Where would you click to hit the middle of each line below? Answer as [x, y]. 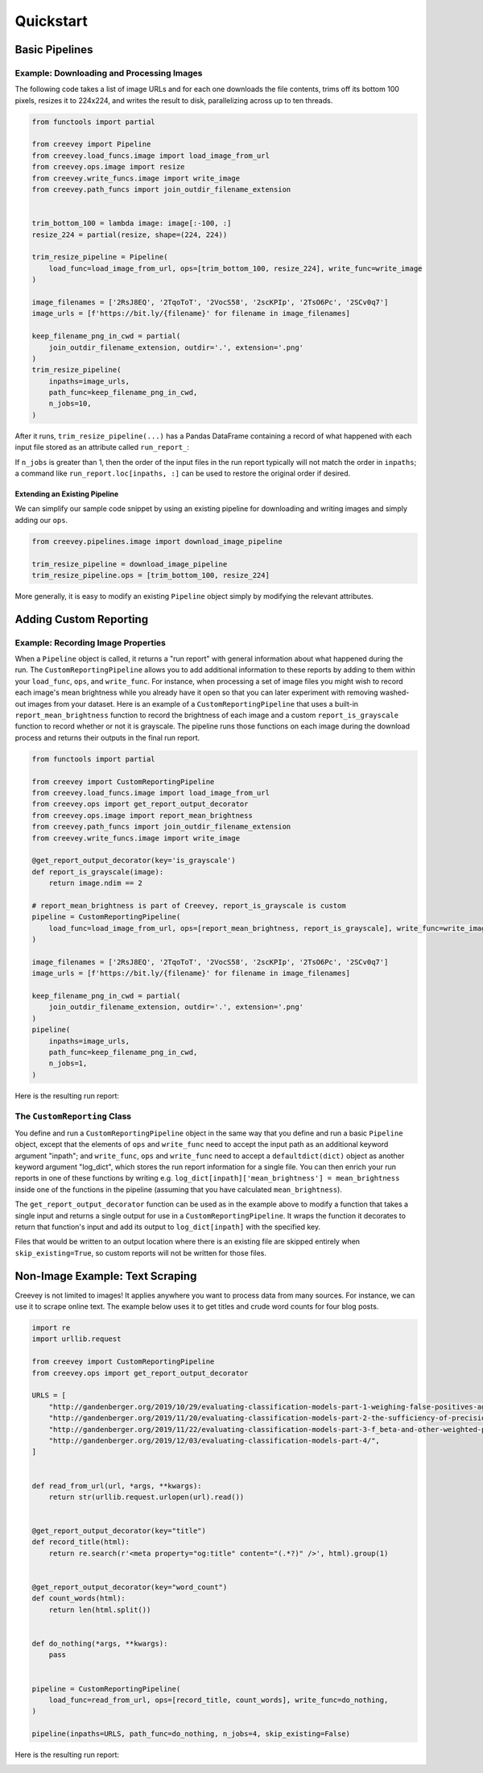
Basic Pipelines [54, 50]
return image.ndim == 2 [95, 883]
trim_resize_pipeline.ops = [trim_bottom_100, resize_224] [151, 575]
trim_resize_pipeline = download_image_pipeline [130, 564]
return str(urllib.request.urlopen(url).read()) [147, 1497]
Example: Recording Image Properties [91, 642]
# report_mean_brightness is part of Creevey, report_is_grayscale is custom [189, 905]
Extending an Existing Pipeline [67, 494]
